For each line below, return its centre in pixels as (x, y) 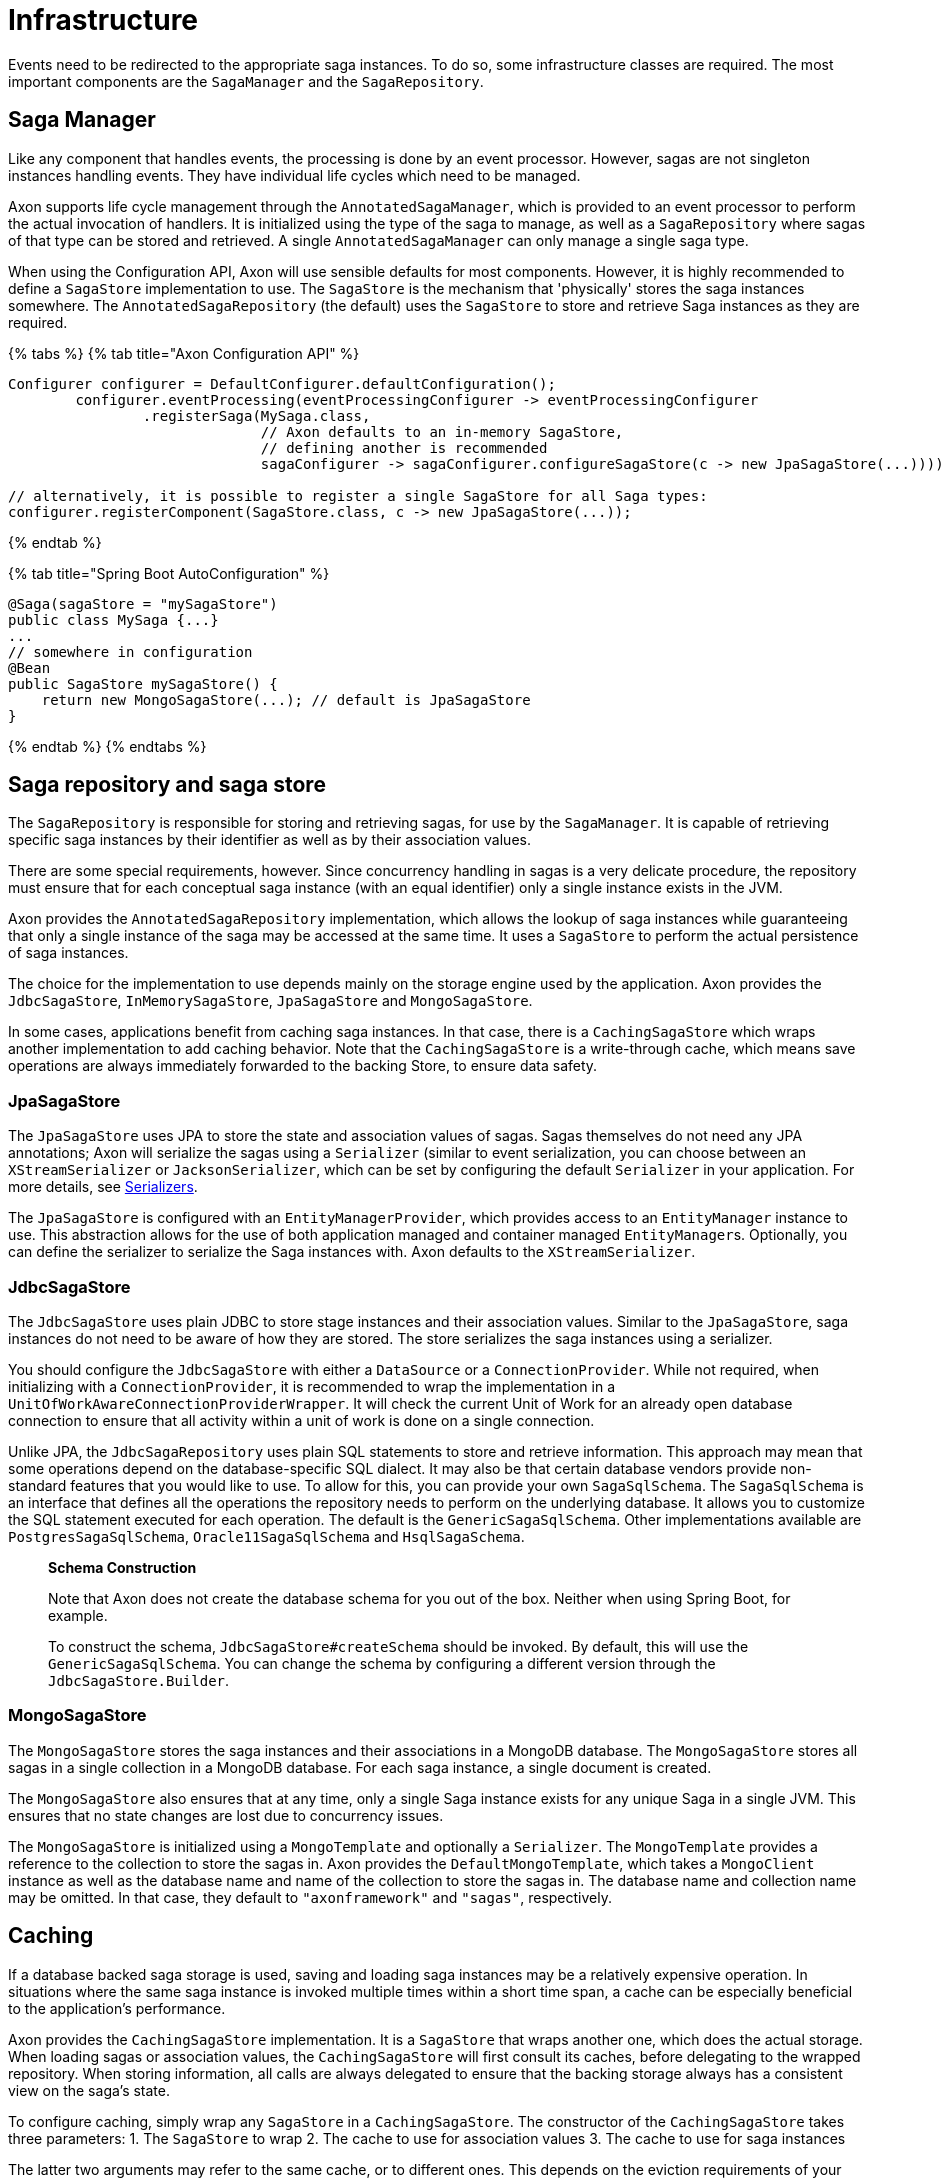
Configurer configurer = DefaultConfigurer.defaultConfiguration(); (282, 383)
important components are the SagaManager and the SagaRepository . (246, 81)
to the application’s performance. (117, 2008)
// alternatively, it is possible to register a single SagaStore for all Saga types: (358, 495)
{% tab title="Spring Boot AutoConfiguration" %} (169, 573)
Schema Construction (122, 1567)
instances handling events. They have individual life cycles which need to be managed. (294, 175)
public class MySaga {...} (113, 619)
